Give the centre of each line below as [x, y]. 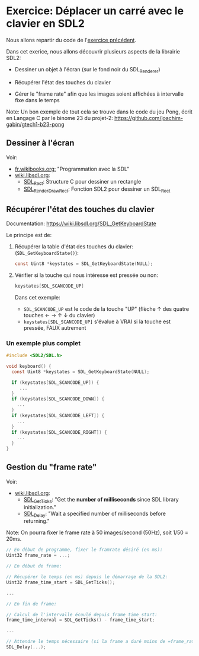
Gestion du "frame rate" [52, 467]
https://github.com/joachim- [149, 118]
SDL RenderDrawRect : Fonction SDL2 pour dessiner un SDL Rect [97, 190]
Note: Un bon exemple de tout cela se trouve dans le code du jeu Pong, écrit [99, 112]
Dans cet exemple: [37, 297]
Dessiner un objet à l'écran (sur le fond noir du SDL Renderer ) [87, 70]
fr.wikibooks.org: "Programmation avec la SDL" [72, 169]
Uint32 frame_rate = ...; [38, 556]
